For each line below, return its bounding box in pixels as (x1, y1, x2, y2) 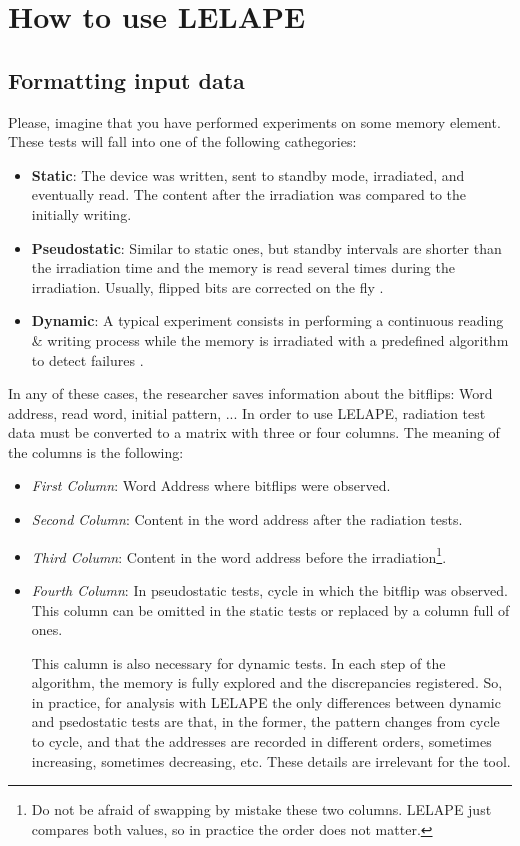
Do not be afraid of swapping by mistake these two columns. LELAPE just (31, 799, 492, 820)
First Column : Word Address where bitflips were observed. (31, 475, 391, 496)
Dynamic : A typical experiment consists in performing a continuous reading (31, 310, 504, 331)
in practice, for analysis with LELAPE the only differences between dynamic (31, 691, 501, 712)
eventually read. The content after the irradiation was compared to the (31, 184, 467, 205)
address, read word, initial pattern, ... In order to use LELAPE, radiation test (8, 402, 486, 423)
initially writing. (31, 203, 132, 224)
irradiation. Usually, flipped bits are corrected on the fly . (31, 276, 384, 297)
